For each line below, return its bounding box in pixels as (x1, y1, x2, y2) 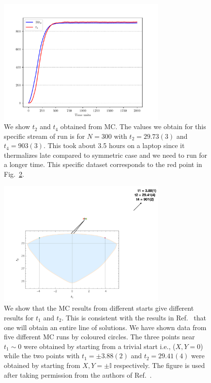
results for (4, 313, 34, 323)
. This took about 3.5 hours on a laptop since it (43, 140, 185, 150)
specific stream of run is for (4, 131, 85, 141)
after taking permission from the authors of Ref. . (4, 369, 152, 380)
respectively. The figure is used (114, 360, 205, 370)
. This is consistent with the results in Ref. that (61, 313, 206, 323)
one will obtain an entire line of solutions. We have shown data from (4, 322, 207, 332)
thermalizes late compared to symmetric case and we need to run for (4, 150, 207, 160)
